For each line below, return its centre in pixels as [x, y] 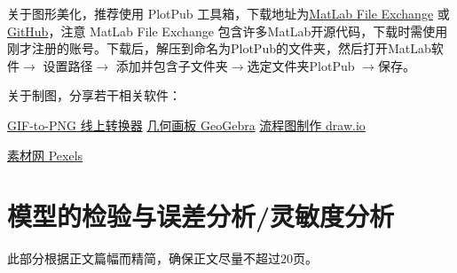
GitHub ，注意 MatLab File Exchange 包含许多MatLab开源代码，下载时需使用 [228, 31]
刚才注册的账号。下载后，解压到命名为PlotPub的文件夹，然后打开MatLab [219, 48]
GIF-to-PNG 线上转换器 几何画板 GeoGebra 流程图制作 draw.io [186, 125]
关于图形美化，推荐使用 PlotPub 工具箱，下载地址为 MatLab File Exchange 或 [228, 13]
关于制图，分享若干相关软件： [94, 95]
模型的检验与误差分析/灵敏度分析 [201, 216]
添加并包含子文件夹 [172, 65]
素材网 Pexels [45, 155]
